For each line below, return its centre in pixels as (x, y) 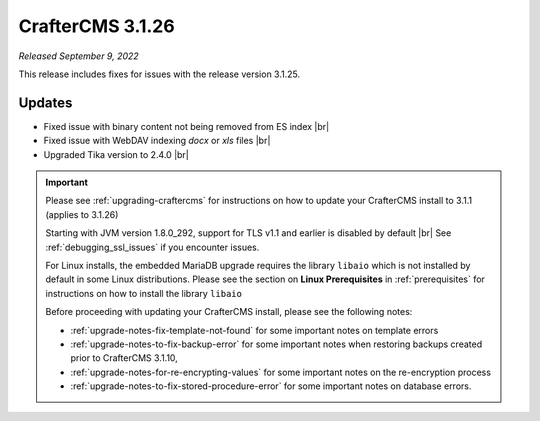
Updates (45, 102)
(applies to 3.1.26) (82, 214)
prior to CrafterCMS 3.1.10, (124, 358)
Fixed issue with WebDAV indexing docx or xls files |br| (157, 141)
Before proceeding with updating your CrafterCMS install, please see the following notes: (229, 312)
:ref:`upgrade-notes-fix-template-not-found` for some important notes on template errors (254, 330)
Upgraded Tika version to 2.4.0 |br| (116, 154)
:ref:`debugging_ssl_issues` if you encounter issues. (152, 247)
